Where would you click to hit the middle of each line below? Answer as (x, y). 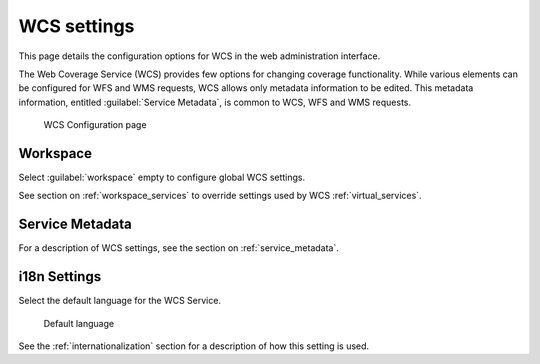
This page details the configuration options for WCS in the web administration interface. (199, 56)
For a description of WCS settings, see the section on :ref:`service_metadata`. (179, 248)
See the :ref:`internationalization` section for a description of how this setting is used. (194, 346)
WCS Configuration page (95, 125)
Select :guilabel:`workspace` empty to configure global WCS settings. (162, 177)
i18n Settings (60, 276)
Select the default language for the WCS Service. (120, 301)
